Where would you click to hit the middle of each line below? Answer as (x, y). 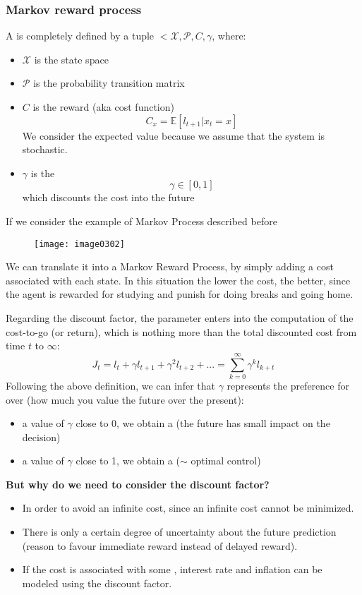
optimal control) (226, 461)
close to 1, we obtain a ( (128, 461)
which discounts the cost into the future (108, 197)
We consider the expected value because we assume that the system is (174, 135)
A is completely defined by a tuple (80, 36)
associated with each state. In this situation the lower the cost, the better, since (178, 280)
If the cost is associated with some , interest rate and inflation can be (172, 569)
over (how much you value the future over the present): (125, 399)
